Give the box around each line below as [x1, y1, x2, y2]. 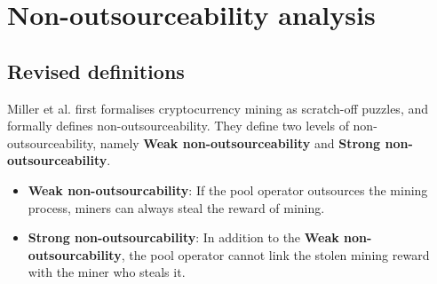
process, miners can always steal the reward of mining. [28, 198, 325, 217]
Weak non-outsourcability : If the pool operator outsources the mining [28, 180, 428, 199]
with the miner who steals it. [28, 263, 186, 281]
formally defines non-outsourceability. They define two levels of [7, 116, 349, 135]
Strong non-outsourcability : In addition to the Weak [28, 228, 339, 247]
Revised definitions [7, 57, 185, 84]
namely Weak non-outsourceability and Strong [99, 133, 381, 152]
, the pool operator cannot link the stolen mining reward [121, 245, 430, 264]
